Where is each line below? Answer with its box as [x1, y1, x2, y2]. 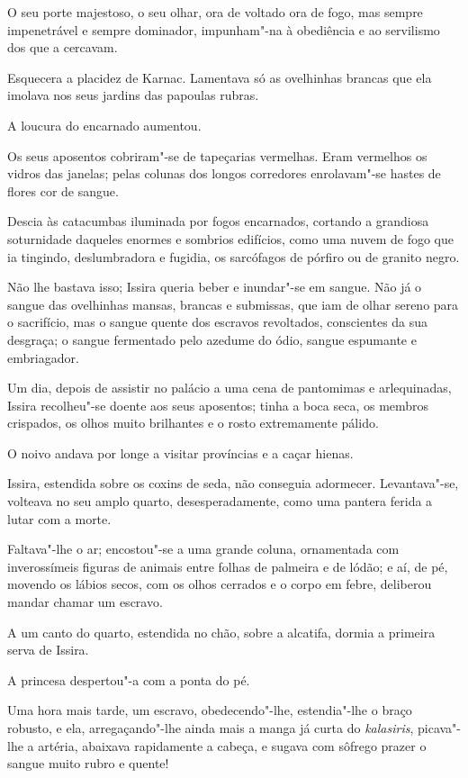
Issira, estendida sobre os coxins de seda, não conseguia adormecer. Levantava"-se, [7, 474, 459, 493]
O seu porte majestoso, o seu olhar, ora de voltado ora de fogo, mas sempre [7, 3, 423, 21]
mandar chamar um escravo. [7, 593, 163, 611]
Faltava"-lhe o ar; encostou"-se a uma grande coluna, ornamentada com [7, 539, 400, 558]
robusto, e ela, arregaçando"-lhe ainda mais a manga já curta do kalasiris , [7, 719, 414, 737]
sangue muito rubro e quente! [7, 754, 169, 773]
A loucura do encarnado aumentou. [7, 115, 202, 134]
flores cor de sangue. [7, 181, 119, 200]
